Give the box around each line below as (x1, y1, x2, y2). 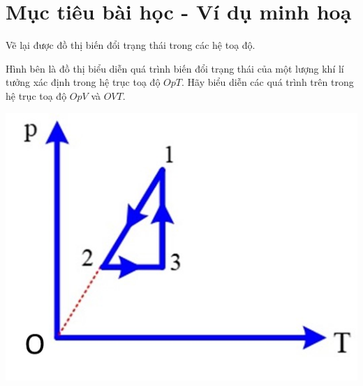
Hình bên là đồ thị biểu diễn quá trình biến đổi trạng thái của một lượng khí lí (6, 61, 344, 75)
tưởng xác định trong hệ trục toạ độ (6, 75, 161, 89)
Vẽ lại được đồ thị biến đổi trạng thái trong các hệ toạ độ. (6, 38, 255, 52)
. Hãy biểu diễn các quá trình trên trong (181, 75, 354, 89)
